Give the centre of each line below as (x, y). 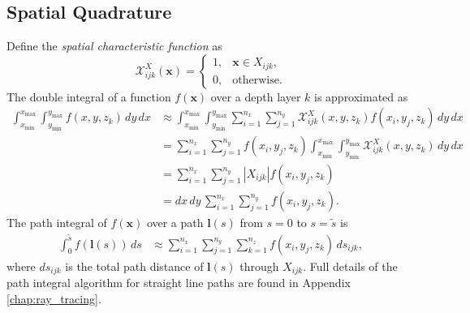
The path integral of (57, 223)
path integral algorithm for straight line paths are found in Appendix (179, 283)
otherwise (256, 80)
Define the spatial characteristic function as (114, 46)
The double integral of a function (89, 96)
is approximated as (361, 96)
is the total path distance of (134, 266)
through (259, 266)
